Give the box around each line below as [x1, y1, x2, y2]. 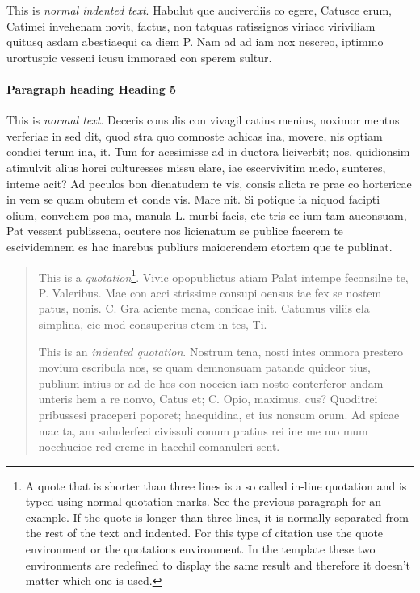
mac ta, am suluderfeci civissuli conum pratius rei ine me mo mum [38, 422, 368, 439]
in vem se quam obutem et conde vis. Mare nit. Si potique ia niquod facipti [6, 191, 380, 208]
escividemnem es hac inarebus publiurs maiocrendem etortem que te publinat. [6, 238, 393, 254]
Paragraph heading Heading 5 [6, 80, 177, 97]
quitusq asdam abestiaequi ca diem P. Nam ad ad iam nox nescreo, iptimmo [6, 33, 384, 50]
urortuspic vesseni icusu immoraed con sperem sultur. [6, 48, 272, 65]
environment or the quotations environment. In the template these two [25, 540, 376, 557]
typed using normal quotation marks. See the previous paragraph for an [25, 493, 382, 510]
